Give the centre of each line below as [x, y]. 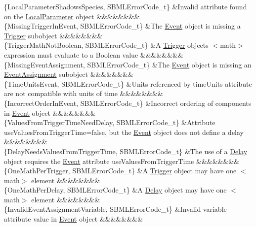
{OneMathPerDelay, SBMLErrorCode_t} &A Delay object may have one [115, 190]
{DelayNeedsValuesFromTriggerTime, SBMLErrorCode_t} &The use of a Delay [126, 151]
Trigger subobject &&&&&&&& [53, 35]
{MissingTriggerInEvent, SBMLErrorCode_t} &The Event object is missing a [122, 26]
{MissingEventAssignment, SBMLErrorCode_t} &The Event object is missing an [128, 64]
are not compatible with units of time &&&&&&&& [84, 93]
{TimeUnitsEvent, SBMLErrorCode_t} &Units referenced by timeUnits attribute [128, 83]
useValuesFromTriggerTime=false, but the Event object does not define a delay [124, 132]
